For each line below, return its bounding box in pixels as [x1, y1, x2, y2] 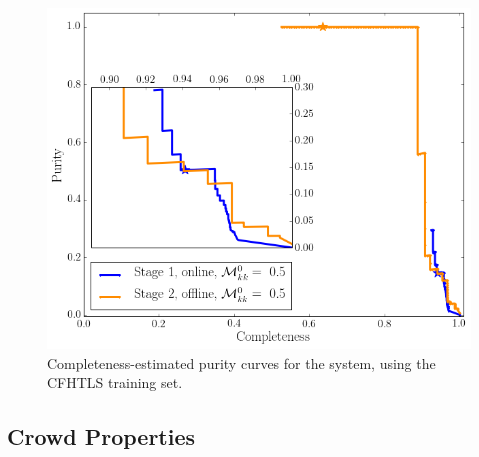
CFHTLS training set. [47, 372, 183, 393]
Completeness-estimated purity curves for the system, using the [47, 352, 436, 373]
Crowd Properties [7, 421, 196, 452]
